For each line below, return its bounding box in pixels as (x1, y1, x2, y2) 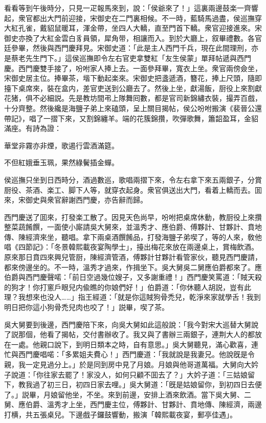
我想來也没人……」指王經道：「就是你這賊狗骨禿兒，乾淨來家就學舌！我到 (18, 292, 261, 302)
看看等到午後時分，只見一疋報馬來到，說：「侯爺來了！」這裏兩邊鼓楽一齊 (4, 3, 251, 13)
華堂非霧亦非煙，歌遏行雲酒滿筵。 (4, 140, 119, 150)
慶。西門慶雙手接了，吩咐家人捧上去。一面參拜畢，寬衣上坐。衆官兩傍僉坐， (4, 62, 262, 73)
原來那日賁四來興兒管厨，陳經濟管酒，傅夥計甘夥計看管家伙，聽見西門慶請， (4, 252, 262, 262)
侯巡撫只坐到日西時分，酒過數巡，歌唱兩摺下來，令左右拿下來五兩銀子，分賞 (4, 174, 262, 185)
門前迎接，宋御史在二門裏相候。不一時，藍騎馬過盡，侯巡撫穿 (54, 12, 262, 23)
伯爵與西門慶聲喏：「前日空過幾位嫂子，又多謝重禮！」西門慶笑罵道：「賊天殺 (4, 272, 262, 282)
